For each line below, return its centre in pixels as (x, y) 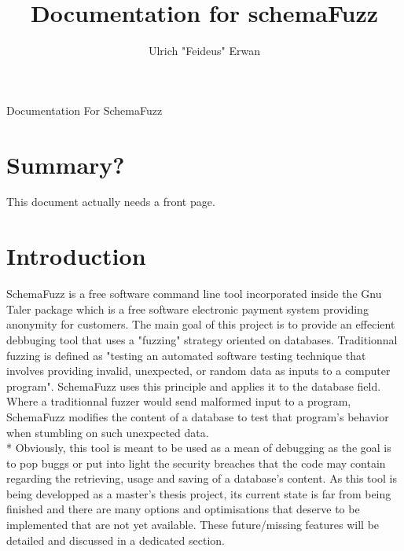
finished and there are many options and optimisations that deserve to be (183, 509)
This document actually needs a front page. (111, 202)
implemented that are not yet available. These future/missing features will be (193, 525)
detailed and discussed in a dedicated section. (116, 540)
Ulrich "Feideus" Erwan (204, 51)
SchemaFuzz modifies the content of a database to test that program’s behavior (198, 416)
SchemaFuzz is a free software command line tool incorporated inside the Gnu (194, 294)
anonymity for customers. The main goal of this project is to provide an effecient (201, 324)
